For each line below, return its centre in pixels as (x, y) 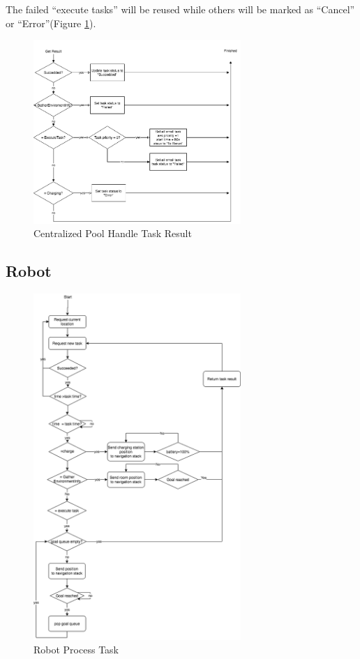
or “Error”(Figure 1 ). (51, 23)
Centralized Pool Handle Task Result (113, 233)
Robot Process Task (76, 650)
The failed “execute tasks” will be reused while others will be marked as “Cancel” (180, 9)
